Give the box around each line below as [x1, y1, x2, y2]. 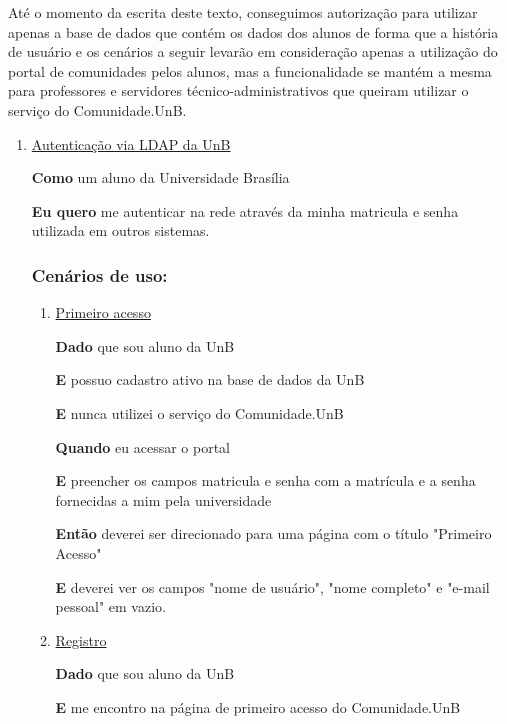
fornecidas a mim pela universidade [55, 489, 272, 510]
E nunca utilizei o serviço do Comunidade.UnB [55, 402, 344, 423]
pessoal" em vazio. [55, 596, 166, 617]
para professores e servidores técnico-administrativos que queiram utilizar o [8, 80, 469, 101]
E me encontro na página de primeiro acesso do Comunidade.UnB [55, 696, 461, 717]
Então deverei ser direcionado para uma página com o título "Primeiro [55, 523, 492, 544]
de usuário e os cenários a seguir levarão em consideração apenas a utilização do [8, 41, 498, 62]
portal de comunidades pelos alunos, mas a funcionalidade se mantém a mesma [8, 60, 492, 81]
